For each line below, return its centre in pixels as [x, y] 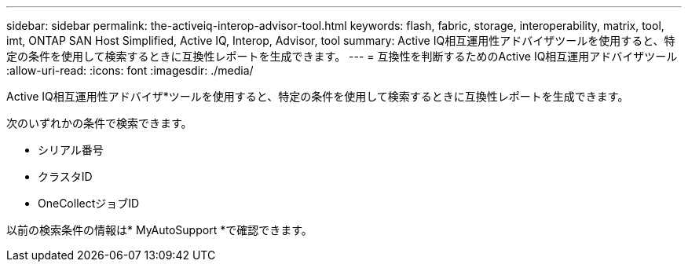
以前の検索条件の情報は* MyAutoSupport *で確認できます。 [159, 230]
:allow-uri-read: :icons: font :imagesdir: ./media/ [130, 70]
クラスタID [65, 176]
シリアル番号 [71, 150]
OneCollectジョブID [89, 203]
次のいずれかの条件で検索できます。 [99, 123]
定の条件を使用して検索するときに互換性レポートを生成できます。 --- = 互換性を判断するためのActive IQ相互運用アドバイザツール [342, 56]
